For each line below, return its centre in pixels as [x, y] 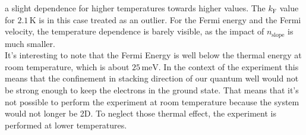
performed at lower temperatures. [66, 125]
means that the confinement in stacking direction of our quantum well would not [152, 78]
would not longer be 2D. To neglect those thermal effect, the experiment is [141, 113]
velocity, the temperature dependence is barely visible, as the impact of [135, 31]
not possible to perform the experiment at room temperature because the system [152, 101]
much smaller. [30, 43]
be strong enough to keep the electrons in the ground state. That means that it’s [152, 90]
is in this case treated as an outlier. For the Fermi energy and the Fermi [170, 19]
